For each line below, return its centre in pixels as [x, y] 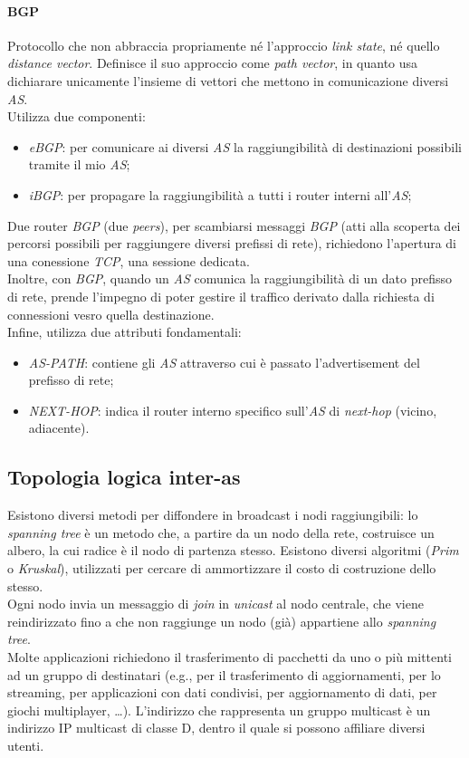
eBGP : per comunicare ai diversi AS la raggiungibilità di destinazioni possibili [245, 146]
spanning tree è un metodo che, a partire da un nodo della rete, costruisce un [221, 532]
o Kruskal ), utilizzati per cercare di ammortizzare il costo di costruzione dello [222, 568]
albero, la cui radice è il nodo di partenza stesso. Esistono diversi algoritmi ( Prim [233, 550]
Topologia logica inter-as [124, 477]
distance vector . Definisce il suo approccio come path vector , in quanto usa [213, 63]
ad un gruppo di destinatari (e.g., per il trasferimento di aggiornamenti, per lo [224, 674]
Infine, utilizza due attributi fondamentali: [124, 332]
